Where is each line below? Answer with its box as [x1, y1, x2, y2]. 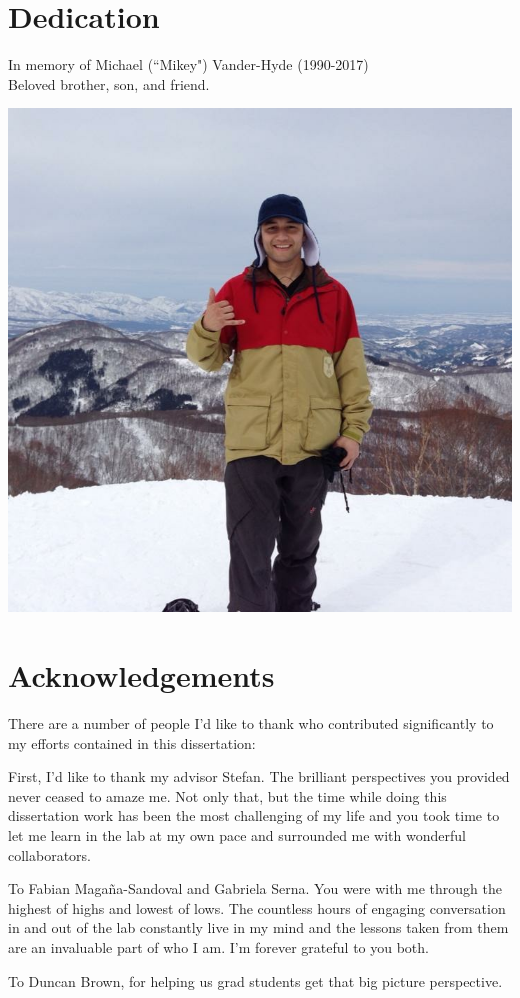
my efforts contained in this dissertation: [8, 732, 256, 753]
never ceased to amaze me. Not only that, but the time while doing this [8, 785, 447, 806]
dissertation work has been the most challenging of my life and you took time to [8, 805, 500, 826]
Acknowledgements [8, 655, 275, 696]
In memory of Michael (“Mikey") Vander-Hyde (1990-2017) [8, 54, 369, 75]
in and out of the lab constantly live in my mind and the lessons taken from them [8, 917, 509, 938]
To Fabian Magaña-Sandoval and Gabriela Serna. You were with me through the [8, 878, 503, 899]
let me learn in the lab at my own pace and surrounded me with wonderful [8, 825, 466, 845]
